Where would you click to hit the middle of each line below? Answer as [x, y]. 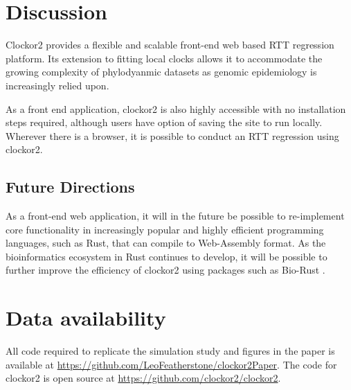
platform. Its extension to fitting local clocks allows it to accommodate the [164, 58]
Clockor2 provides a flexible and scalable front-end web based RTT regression [170, 45]
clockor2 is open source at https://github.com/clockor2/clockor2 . [143, 378]
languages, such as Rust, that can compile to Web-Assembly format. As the [166, 243]
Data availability [86, 318]
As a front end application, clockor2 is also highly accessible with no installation [176, 108]
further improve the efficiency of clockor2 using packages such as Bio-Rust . [165, 270]
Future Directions [70, 187]
